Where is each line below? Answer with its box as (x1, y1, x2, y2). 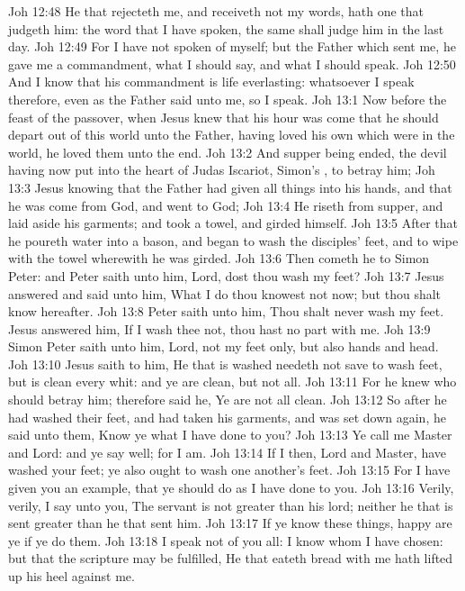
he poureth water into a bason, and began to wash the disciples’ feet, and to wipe (8, 231, 459, 250)
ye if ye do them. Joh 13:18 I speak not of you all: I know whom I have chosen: (8, 531, 443, 550)
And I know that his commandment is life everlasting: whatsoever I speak (8, 72, 415, 91)
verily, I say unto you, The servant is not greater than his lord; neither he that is (8, 496, 453, 514)
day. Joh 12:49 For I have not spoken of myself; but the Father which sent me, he (8, 37, 456, 56)
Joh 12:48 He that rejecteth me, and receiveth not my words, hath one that (8, 2, 424, 20)
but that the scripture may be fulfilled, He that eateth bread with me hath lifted (8, 549, 453, 568)
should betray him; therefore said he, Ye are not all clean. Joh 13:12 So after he (8, 390, 447, 409)
